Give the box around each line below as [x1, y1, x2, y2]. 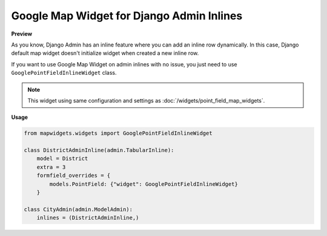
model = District [36, 155, 88, 162]
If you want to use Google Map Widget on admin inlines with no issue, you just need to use [11, 60, 237, 68]
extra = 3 [36, 164, 66, 170]
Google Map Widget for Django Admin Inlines [11, 9, 243, 22]
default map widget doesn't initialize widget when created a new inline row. [11, 49, 199, 57]
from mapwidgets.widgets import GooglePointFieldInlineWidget [24, 130, 213, 137]
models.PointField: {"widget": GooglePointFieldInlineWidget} [49, 180, 239, 187]
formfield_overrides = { [36, 172, 111, 179]
